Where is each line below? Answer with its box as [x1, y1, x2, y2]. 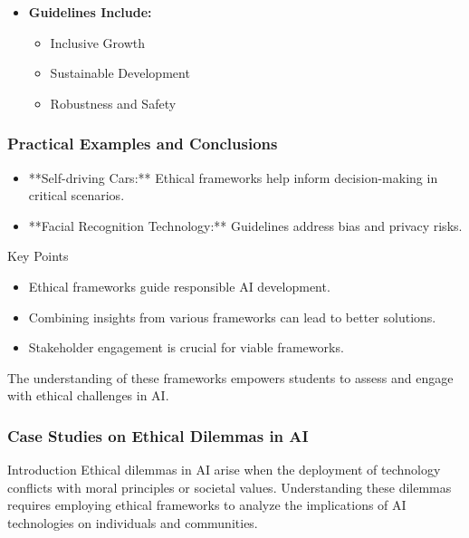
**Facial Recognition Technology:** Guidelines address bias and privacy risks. [28, 216, 463, 235]
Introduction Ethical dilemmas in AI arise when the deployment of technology [7, 460, 441, 479]
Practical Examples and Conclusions [7, 132, 278, 155]
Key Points [7, 246, 69, 265]
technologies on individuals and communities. [7, 513, 258, 532]
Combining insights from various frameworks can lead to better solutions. [28, 307, 436, 326]
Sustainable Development [50, 63, 190, 82]
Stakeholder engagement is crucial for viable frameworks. [28, 338, 344, 357]
